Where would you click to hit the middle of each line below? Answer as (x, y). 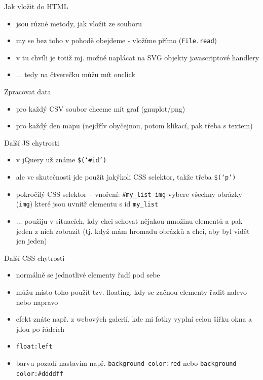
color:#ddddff (40, 374)
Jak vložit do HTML (36, 6)
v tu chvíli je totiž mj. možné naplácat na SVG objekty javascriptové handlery (138, 57)
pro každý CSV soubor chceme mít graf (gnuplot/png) (101, 108)
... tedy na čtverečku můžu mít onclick (76, 74)
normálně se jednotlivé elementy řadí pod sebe (88, 275)
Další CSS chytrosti (34, 257)
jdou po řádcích (40, 329)
